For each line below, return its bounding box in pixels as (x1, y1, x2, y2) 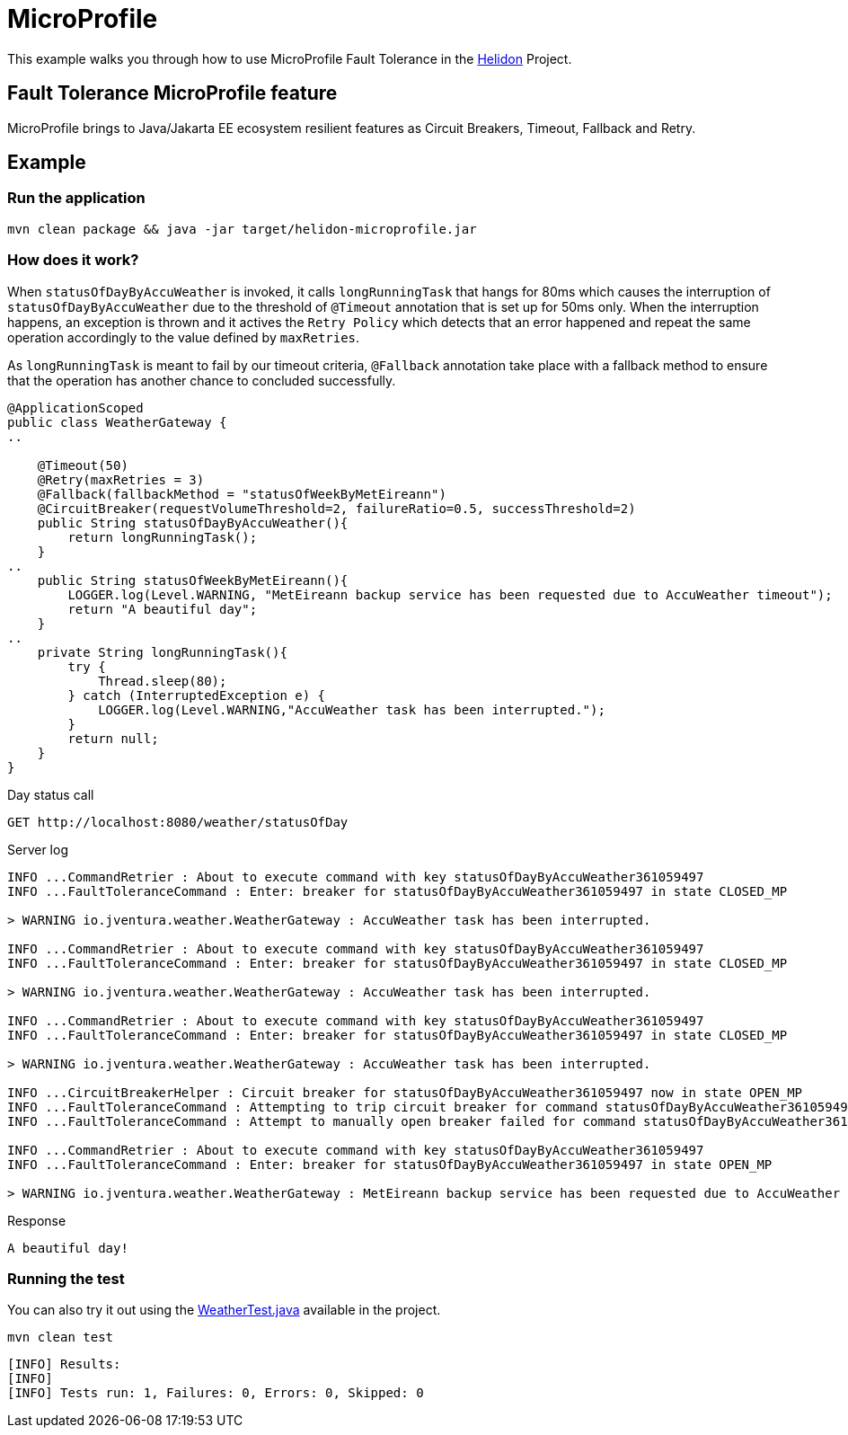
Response (7, 1212, 66, 1228)
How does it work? (7, 251, 139, 270)
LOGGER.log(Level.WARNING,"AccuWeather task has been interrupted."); (98, 702, 605, 717)
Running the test (7, 1269, 125, 1288)
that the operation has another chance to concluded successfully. (7, 372, 396, 388)
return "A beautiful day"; (67, 601, 258, 616)
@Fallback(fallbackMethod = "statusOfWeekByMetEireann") (37, 486, 446, 501)
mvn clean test (7, 1330, 114, 1345)
